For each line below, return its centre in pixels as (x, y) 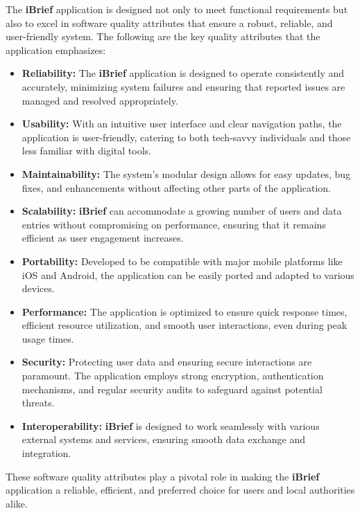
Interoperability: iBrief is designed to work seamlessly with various (171, 425)
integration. (46, 453)
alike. (17, 503)
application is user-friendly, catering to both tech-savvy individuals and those (186, 137)
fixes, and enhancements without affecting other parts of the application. (177, 187)
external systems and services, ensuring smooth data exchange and (163, 439)
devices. (38, 288)
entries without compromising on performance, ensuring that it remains (174, 224)
